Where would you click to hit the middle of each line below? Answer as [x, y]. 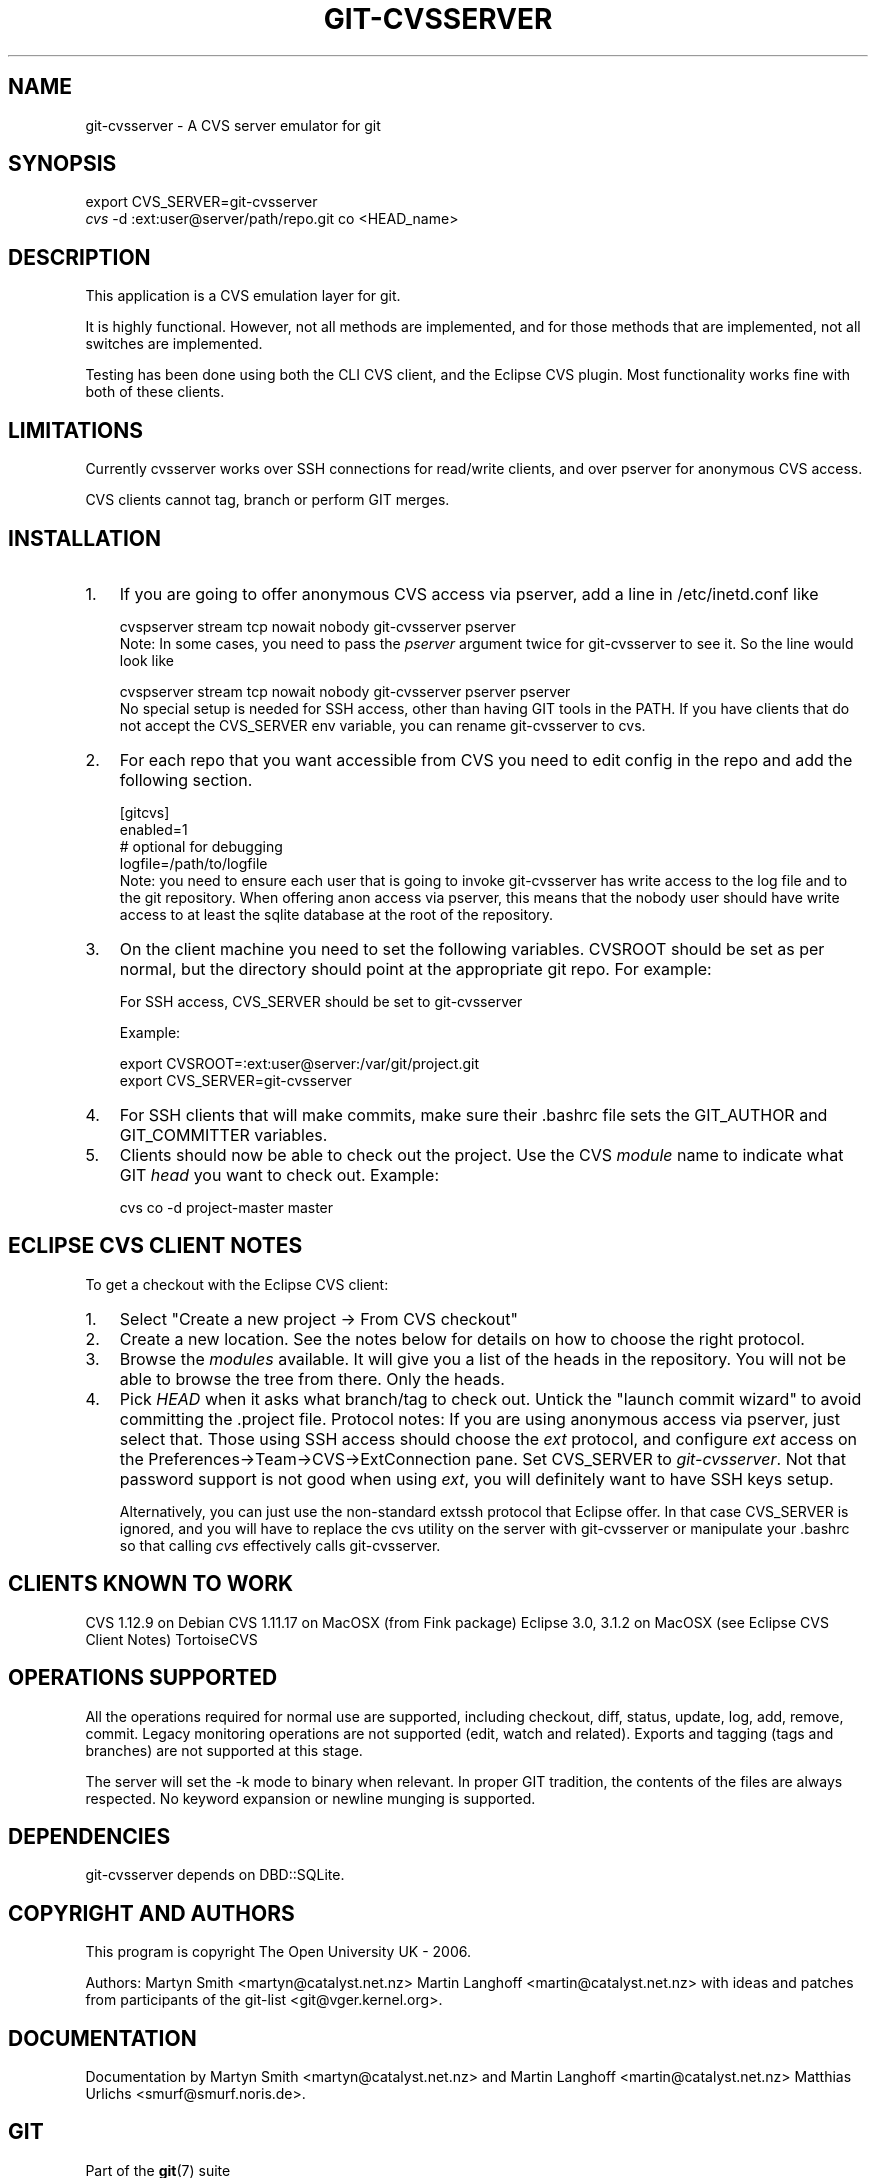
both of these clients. [155, 392]
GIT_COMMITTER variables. [223, 1134]
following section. [186, 779]
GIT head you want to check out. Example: [279, 1174]
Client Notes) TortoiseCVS [171, 1639]
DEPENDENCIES [89, 1836]
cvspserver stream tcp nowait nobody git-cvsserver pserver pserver [345, 691]
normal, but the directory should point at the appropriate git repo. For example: [415, 968]
